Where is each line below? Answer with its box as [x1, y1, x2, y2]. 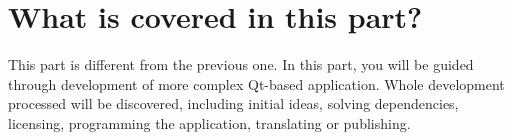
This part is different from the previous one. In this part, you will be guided [8, 54, 474, 75]
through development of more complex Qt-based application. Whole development [8, 73, 505, 94]
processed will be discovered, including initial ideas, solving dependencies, [8, 93, 459, 114]
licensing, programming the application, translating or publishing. [8, 112, 411, 133]
